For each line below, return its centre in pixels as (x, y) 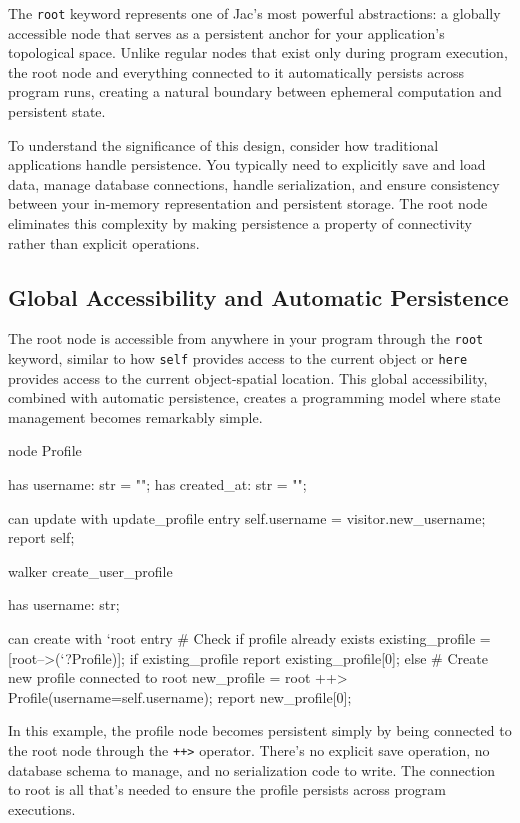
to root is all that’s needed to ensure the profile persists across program (227, 789)
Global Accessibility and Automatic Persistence (258, 296)
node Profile (45, 450)
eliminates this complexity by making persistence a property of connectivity (240, 223)
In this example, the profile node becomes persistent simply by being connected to (260, 730)
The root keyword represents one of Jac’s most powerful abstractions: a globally (254, 13)
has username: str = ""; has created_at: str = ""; (157, 484)
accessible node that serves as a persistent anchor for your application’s (226, 32)
